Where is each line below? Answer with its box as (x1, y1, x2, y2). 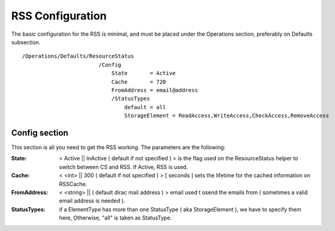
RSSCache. (59, 180, 87, 187)
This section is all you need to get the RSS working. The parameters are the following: (11, 143, 226, 151)
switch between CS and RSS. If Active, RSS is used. (59, 163, 188, 170)
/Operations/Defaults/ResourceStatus (22, 53, 135, 60)
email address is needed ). (59, 197, 126, 204)
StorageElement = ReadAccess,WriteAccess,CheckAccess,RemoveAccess (124, 112, 330, 119)
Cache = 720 (111, 78, 166, 85)
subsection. (11, 38, 41, 45)
